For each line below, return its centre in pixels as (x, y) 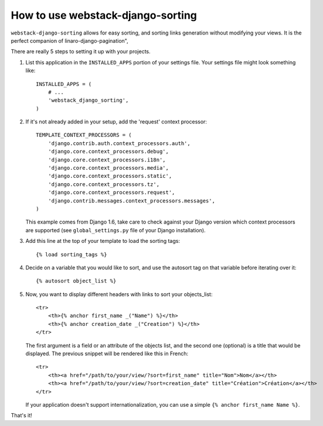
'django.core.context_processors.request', (111, 193)
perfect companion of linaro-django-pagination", (69, 40)
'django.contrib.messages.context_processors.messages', (131, 201)
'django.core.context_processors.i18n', (107, 160)
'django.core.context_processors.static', (110, 176)
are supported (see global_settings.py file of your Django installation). (115, 230)
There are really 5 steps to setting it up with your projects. (81, 51)
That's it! (21, 415)
